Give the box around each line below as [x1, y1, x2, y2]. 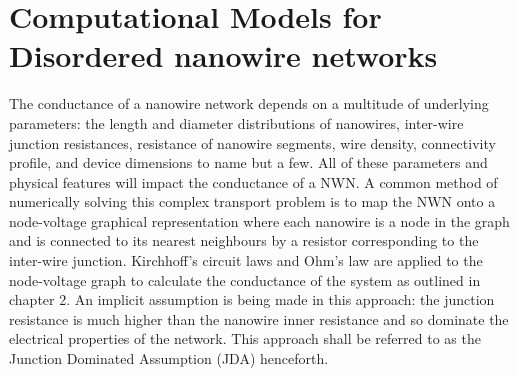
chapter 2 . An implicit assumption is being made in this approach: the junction [9, 289, 495, 310]
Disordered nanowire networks [9, 35, 438, 76]
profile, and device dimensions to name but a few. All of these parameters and [9, 152, 488, 173]
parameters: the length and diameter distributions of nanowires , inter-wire [9, 112, 464, 133]
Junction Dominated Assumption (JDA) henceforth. [9, 348, 329, 369]
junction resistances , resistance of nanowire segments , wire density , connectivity [9, 132, 496, 153]
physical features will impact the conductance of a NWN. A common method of [9, 171, 498, 192]
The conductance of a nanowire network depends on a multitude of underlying [9, 93, 489, 114]
